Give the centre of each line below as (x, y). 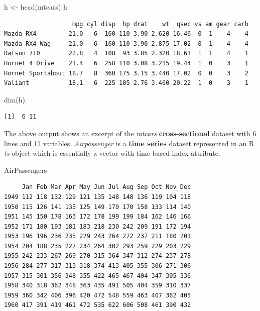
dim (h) (15, 99)
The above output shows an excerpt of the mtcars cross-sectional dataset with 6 (130, 133)
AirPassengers (26, 170)
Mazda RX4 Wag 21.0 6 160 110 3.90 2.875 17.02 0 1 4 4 (126, 43)
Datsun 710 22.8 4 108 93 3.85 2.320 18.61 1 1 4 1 (126, 54)
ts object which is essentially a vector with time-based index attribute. (112, 153)
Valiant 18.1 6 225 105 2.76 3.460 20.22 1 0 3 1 (126, 83)
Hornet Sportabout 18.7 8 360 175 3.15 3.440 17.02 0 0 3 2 (126, 73)
